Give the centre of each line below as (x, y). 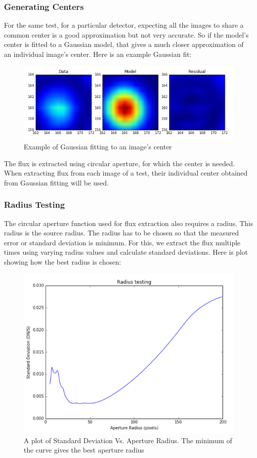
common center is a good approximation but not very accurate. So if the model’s (126, 34)
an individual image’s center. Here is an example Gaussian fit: (98, 54)
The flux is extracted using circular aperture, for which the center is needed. (120, 163)
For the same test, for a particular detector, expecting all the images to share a (124, 25)
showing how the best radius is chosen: (63, 261)
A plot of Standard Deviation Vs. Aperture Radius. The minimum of (128, 440)
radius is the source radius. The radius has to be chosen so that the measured (122, 233)
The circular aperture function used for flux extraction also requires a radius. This (128, 223)
